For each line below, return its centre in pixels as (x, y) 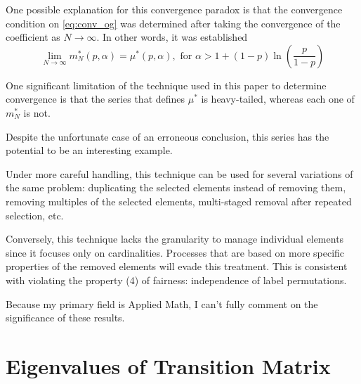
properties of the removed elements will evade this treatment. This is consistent (177, 266)
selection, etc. (35, 215)
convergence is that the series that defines (96, 99)
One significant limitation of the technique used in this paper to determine (166, 85)
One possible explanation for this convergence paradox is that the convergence (174, 9)
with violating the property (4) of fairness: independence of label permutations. (176, 280)
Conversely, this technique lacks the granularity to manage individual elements (175, 239)
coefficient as (33, 37)
